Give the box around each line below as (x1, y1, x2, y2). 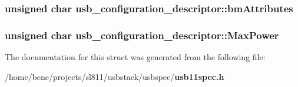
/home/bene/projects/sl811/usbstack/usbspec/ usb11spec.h (5, 70, 224, 82)
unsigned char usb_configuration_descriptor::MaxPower (5, 27, 279, 42)
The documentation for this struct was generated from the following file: (5, 51, 266, 63)
